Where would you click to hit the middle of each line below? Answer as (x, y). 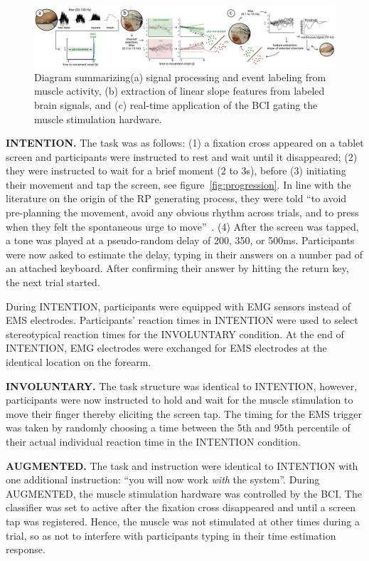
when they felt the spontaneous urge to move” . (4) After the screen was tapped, (182, 226)
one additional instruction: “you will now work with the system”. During (163, 479)
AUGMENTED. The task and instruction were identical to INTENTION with (182, 465)
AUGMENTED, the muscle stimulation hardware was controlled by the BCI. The (184, 493)
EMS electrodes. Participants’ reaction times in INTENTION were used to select (182, 320)
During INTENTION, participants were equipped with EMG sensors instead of (178, 306)
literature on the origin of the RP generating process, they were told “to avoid (176, 198)
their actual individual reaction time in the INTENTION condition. (153, 441)
